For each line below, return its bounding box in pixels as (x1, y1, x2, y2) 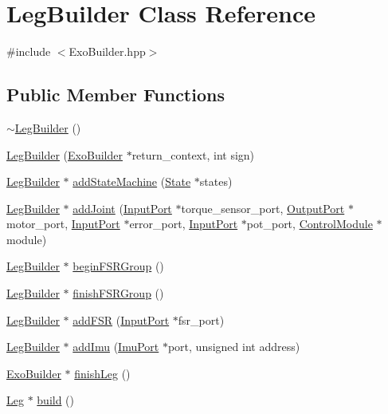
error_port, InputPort (129, 215, 238, 232)
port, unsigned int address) (167, 338, 300, 355)
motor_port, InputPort (6, 215, 120, 232)
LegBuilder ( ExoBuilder (6, 146, 123, 163)
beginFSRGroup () (73, 258, 164, 274)
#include (6, 43, 51, 60)
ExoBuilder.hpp (69, 43, 146, 60)
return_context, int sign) (131, 146, 255, 163)
